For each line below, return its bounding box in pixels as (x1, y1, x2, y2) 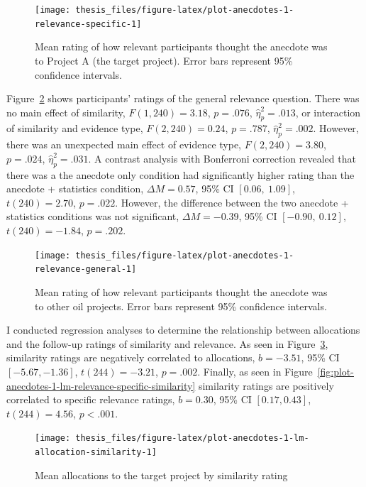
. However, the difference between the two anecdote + (115, 195, 349, 209)
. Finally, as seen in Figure (197, 363, 313, 378)
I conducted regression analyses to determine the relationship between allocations (6, 322, 360, 337)
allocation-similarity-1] (35, 447, 157, 457)
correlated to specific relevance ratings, (6, 392, 175, 407)
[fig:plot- (317, 363, 354, 378)
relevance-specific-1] (35, 18, 142, 29)
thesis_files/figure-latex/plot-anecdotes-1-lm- (75, 433, 309, 444)
